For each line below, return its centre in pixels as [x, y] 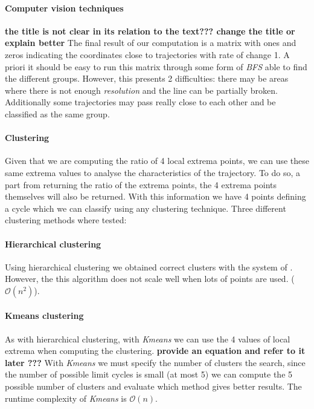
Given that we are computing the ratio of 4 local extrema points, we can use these [157, 161]
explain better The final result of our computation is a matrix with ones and [151, 43]
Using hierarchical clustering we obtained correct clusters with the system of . [149, 267]
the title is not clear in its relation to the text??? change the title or [150, 31]
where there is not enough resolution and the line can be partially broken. [141, 90]
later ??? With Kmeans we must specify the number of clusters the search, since [155, 362]
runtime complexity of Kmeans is [66, 398]
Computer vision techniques [64, 8]
